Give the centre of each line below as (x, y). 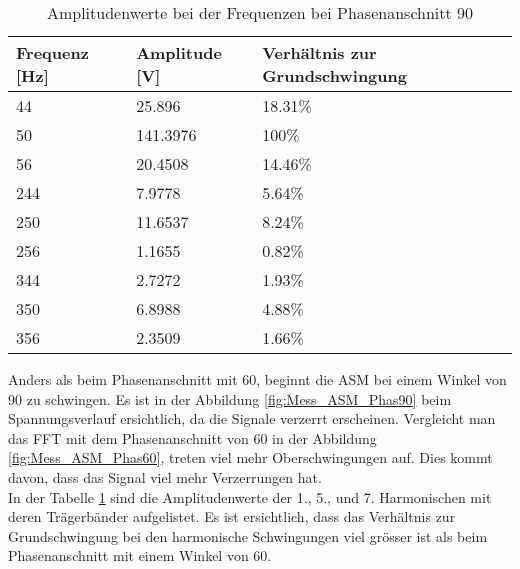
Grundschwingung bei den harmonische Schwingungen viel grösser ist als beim (248, 535)
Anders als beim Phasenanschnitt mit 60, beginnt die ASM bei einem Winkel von (257, 379)
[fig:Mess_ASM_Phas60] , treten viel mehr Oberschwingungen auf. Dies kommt (250, 457)
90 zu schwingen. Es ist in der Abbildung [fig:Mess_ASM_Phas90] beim (230, 398)
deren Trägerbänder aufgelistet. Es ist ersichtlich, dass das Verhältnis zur (232, 516)
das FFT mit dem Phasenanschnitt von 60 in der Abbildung (192, 437)
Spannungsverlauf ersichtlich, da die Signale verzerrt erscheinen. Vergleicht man (252, 418)
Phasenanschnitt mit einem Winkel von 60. (140, 555)
